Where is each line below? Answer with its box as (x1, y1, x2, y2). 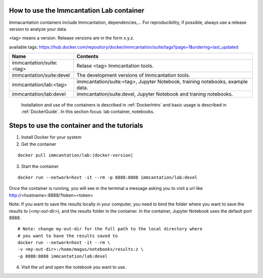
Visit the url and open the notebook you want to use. (21, 264, 127, 270)
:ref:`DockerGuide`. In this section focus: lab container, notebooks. (21, 109, 154, 114)
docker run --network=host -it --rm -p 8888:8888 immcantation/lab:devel (18, 174, 198, 180)
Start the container (21, 163, 59, 169)
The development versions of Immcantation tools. (76, 72, 190, 79)
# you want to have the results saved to (18, 233, 118, 239)
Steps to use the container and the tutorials (9, 122, 143, 130)
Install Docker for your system (21, 134, 82, 140)
